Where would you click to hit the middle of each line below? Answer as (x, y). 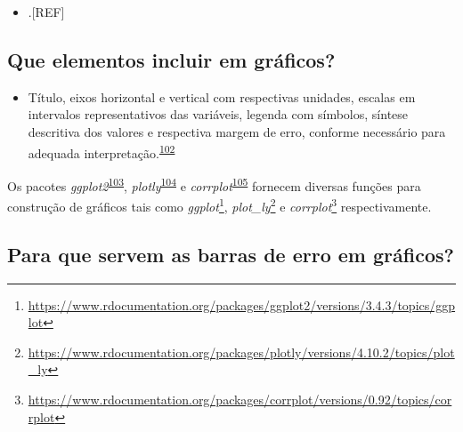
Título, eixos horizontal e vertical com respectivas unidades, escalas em (222, 96)
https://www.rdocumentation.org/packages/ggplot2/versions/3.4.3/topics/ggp (242, 304)
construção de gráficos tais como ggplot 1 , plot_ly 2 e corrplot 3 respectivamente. (219, 205)
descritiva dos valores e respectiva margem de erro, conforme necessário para (237, 131)
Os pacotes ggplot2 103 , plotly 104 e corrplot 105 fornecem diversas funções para (214, 184)
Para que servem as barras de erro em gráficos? (231, 254)
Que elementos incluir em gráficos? (171, 59)
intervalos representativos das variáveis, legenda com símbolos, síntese (218, 114)
